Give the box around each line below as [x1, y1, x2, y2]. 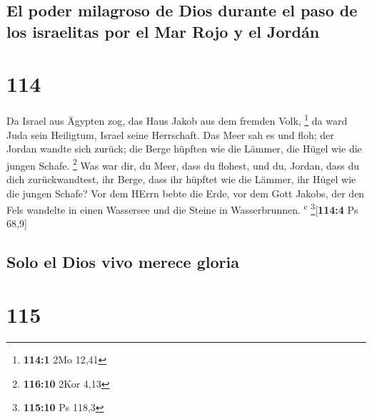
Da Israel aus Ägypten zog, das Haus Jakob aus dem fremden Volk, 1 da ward [6, 111, 348, 128]
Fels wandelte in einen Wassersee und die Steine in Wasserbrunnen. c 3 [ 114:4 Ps [6, 200, 358, 217]
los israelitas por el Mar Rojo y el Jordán [6, 20, 320, 42]
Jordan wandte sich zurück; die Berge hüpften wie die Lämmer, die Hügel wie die [6, 141, 362, 156]
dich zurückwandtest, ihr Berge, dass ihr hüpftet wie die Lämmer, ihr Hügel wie [6, 171, 356, 186]
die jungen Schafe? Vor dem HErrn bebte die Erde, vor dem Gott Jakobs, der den [6, 185, 365, 200]
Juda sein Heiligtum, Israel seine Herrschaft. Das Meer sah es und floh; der [6, 127, 334, 142]
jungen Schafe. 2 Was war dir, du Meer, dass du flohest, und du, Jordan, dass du [6, 155, 360, 172]
